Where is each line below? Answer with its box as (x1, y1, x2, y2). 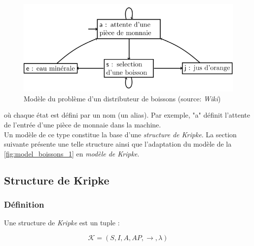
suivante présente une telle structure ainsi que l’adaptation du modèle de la (4, 139, 232, 149)
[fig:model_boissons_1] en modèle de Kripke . (4, 148, 140, 158)
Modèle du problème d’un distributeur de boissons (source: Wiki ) (24, 93, 221, 103)
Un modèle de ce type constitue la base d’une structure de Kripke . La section (4, 129, 237, 139)
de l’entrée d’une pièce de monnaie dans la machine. (4, 119, 161, 129)
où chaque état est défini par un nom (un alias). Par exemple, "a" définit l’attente (4, 110, 250, 120)
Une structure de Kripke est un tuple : (4, 217, 120, 228)
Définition (4, 198, 44, 211)
